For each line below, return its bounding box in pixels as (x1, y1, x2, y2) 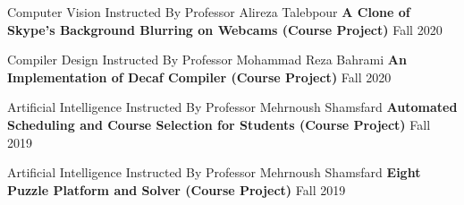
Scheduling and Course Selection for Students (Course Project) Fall (7, 115, 431, 133)
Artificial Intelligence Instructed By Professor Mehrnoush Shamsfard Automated (7, 98, 458, 116)
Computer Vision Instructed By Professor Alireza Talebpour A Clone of (7, 3, 410, 21)
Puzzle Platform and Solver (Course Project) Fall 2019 (7, 180, 346, 199)
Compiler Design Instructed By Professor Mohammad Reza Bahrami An (7, 50, 407, 69)
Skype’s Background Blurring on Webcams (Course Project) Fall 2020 (7, 20, 443, 38)
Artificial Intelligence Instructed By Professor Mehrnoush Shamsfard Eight (7, 163, 421, 182)
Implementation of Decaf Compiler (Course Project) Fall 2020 (7, 67, 392, 86)
